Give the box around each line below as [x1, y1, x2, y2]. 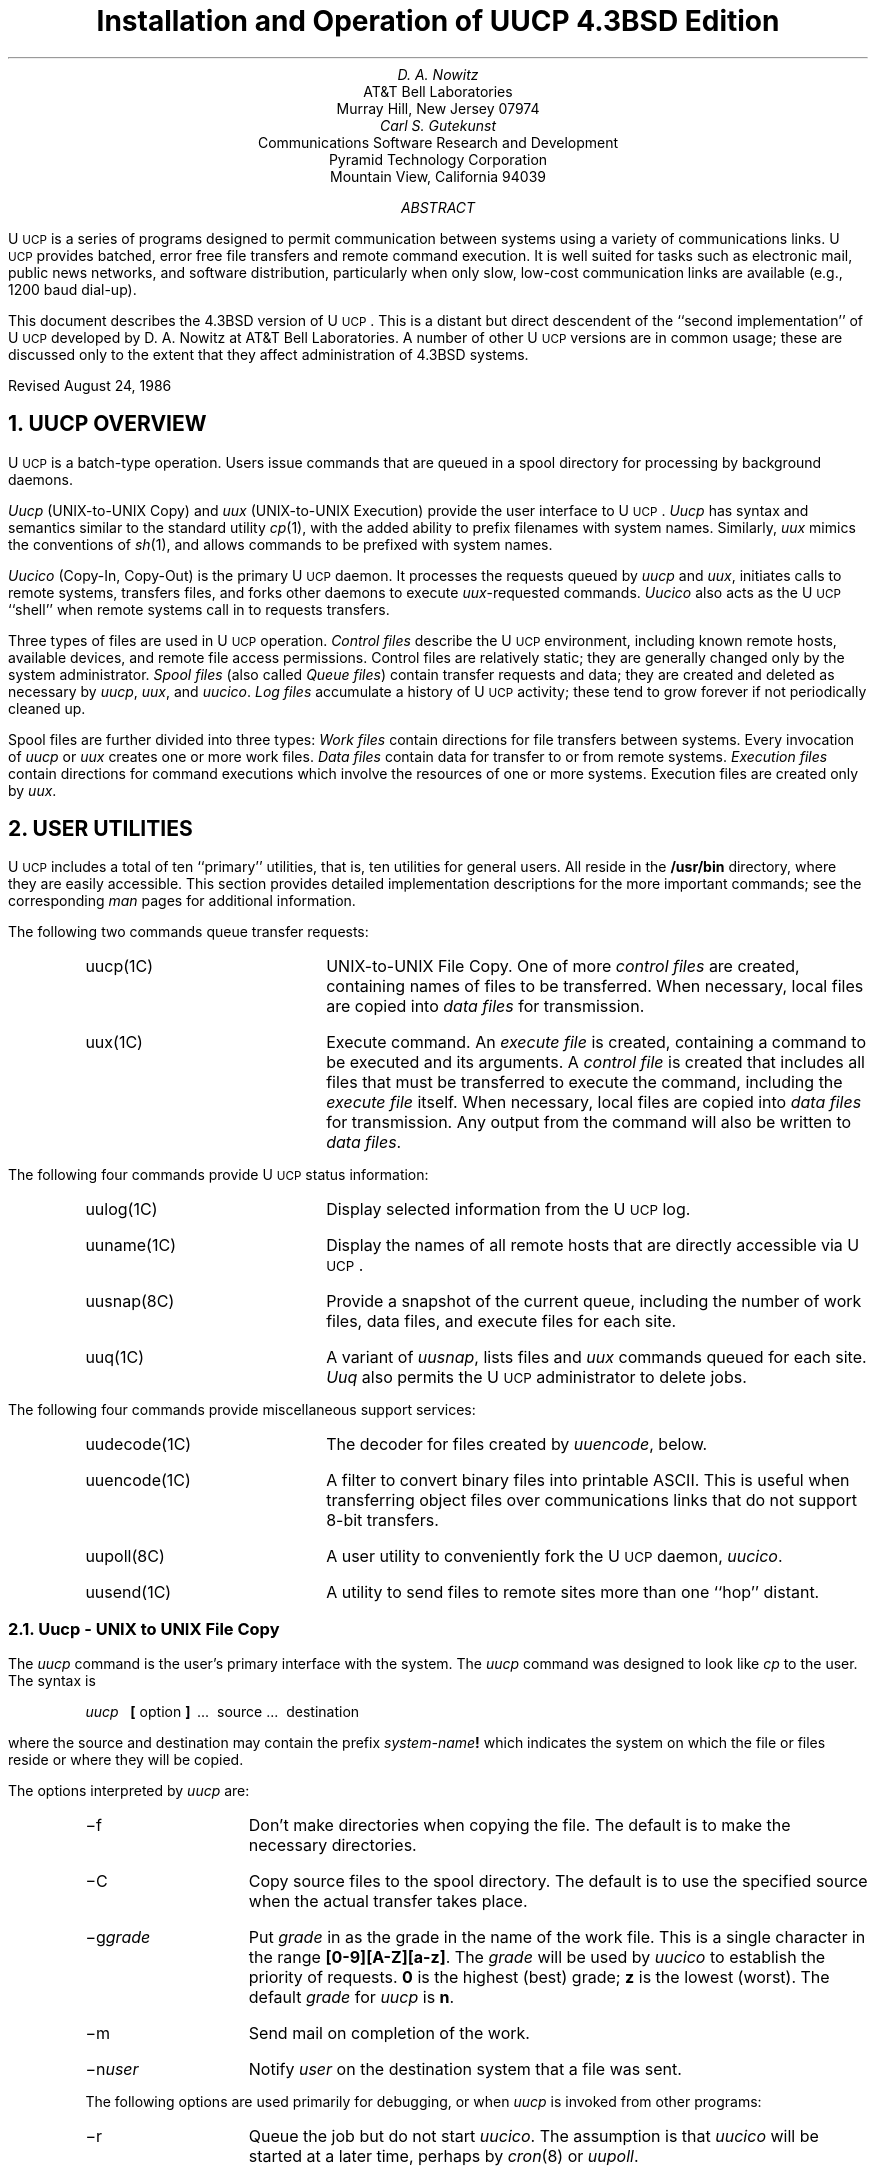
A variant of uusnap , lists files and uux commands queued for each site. [326, 1347, 867, 1368]
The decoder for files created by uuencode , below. [326, 1434, 708, 1455]
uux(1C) [85, 1032, 143, 1053]
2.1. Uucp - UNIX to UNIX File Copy [8, 1618, 280, 1639]
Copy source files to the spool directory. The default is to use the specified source [248, 1871, 868, 1892]
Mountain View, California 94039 [330, 167, 546, 185]
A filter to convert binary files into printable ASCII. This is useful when [326, 1470, 850, 1491]
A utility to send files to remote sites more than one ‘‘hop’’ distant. [326, 1582, 820, 1603]
